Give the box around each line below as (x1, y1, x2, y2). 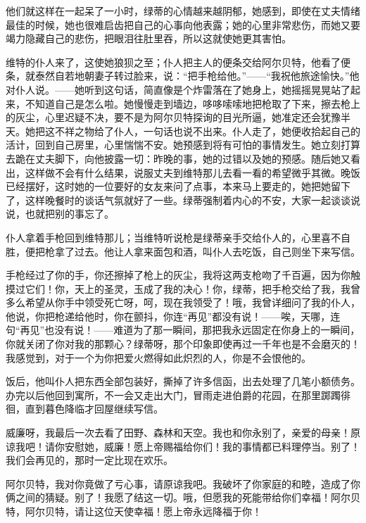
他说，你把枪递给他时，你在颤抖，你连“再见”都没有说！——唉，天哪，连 (6, 308, 341, 323)
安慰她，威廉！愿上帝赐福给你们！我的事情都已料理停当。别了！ (64, 439, 360, 453)
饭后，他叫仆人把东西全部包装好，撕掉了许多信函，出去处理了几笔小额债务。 (6, 374, 360, 389)
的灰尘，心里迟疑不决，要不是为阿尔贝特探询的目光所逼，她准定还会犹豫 (6, 110, 341, 125)
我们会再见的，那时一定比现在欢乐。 (6, 453, 173, 467)
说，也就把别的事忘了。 (6, 206, 114, 221)
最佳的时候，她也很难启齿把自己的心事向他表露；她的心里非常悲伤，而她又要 (6, 17, 360, 32)
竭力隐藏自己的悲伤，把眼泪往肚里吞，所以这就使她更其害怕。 (6, 31, 291, 46)
